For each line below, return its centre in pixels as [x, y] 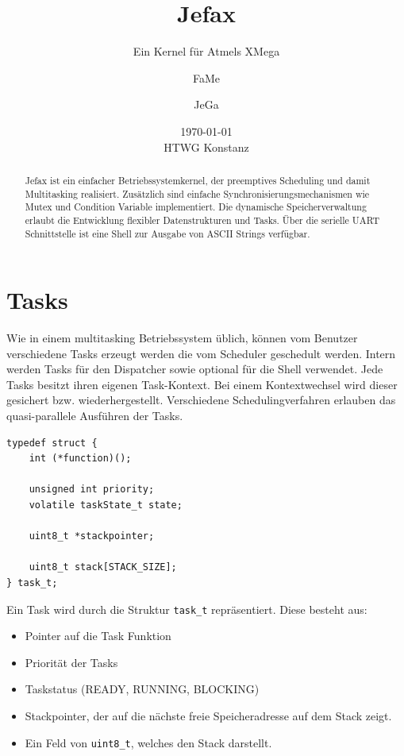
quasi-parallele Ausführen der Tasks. [95, 416]
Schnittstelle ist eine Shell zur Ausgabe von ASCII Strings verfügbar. [167, 233]
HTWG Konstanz [206, 147]
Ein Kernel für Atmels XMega [206, 51]
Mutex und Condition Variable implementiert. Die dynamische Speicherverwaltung [196, 207]
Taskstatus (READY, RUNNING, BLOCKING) [142, 689]
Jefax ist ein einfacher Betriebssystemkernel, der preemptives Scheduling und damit [198, 180]
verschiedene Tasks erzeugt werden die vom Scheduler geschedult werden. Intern [201, 353]
